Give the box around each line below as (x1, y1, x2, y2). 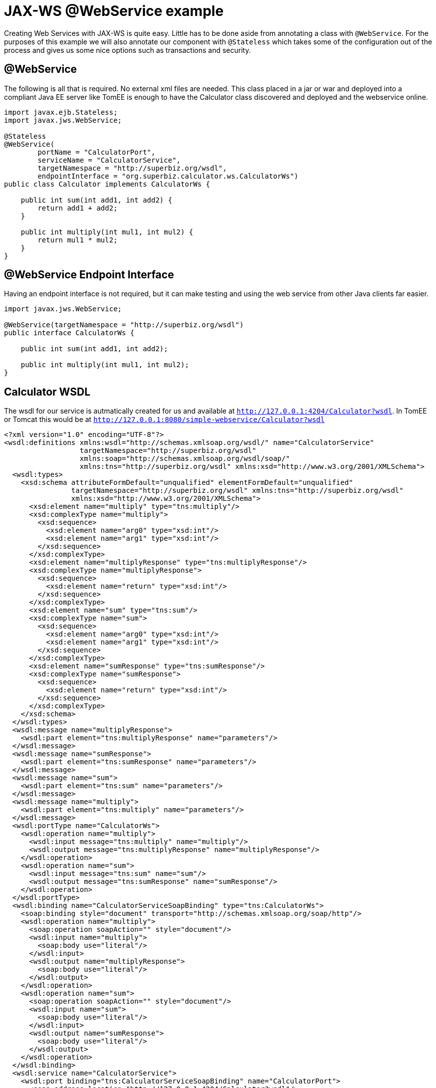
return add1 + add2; (37, 204, 118, 212)
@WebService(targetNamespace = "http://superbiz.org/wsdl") (4, 321, 244, 329)
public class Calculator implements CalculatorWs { (4, 180, 211, 188)
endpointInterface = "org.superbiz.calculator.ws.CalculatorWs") (37, 172, 299, 180)
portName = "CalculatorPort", (37, 148, 156, 156)
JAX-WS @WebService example (4, 2, 224, 19)
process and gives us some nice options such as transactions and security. (4, 45, 251, 54)
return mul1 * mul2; (37, 235, 118, 244)
